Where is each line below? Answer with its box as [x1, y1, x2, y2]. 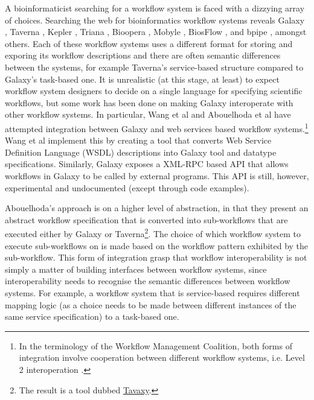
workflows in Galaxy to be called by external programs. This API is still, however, [5, 169, 309, 182]
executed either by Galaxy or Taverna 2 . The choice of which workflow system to [5, 226, 301, 240]
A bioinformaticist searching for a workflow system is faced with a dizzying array [5, 2, 305, 14]
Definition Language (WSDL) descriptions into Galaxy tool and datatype [5, 145, 277, 158]
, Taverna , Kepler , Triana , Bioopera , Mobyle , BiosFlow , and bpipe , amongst [5, 25, 307, 38]
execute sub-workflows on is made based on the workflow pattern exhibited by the [5, 239, 309, 252]
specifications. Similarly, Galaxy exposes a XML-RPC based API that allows [5, 157, 289, 170]
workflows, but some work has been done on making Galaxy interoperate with [5, 96, 293, 109]
